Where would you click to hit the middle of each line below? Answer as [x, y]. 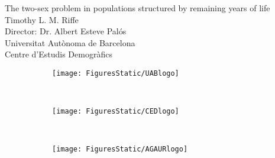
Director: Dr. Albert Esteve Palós [66, 31]
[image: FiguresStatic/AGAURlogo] [120, 149]
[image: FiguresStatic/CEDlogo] [116, 112]
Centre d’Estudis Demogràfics [59, 54]
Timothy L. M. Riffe [42, 19]
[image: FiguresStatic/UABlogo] [116, 73]
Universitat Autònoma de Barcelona [70, 42]
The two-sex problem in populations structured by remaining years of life [137, 8]
